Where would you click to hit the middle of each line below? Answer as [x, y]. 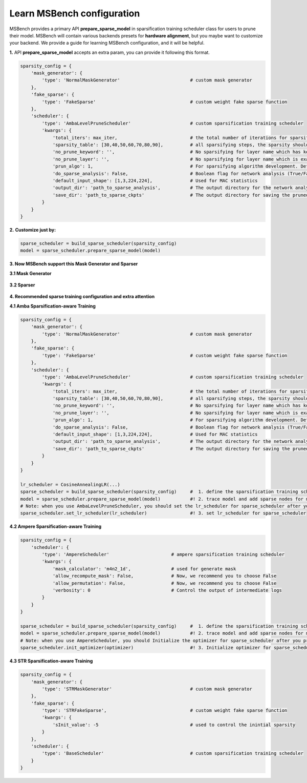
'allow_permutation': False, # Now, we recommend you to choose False [165, 583]
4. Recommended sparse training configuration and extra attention [82, 297]
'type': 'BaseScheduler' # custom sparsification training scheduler [173, 754]
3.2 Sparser [22, 285]
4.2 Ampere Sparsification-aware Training [56, 527]
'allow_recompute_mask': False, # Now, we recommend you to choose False [165, 576]
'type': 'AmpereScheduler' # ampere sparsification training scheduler [163, 554]
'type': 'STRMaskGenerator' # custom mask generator [147, 689]
